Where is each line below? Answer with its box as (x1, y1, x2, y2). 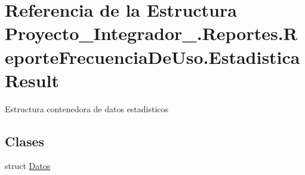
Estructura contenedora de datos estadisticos (5, 102, 169, 115)
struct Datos (5, 159, 51, 172)
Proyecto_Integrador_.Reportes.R (5, 21, 298, 45)
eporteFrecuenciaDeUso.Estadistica (5, 44, 300, 69)
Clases (5, 131, 45, 150)
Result (5, 67, 59, 92)
